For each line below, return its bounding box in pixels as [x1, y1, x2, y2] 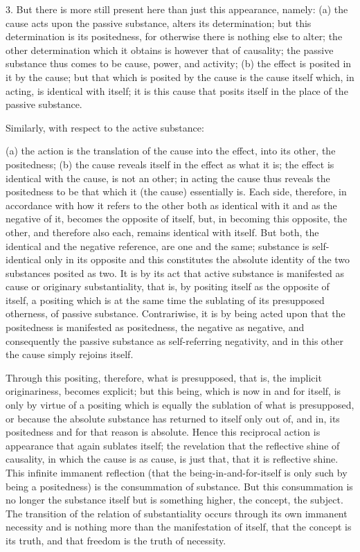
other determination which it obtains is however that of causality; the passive [6, 42, 334, 57]
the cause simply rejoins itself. [6, 347, 134, 362]
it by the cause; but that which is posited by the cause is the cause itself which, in [6, 69, 354, 84]
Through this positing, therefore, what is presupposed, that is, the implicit [6, 370, 322, 384]
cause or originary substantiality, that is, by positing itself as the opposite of [6, 279, 330, 294]
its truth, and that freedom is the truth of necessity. [6, 533, 226, 547]
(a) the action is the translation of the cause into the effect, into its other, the [6, 143, 336, 158]
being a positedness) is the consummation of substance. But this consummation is [6, 479, 353, 493]
